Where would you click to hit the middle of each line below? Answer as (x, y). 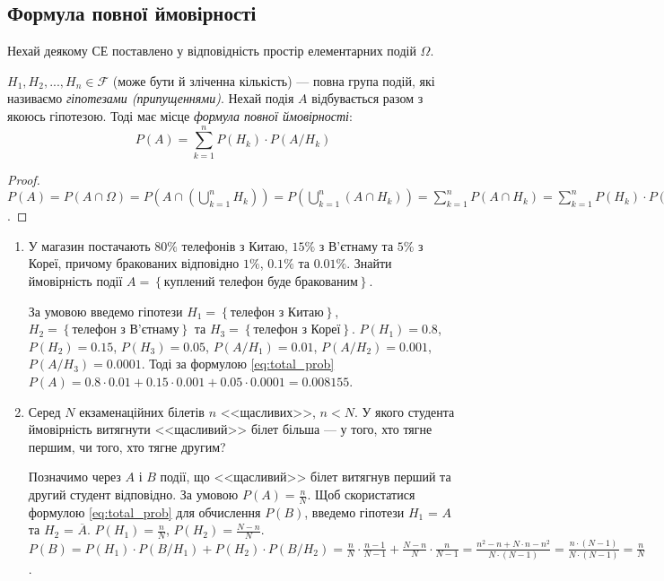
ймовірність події (75, 281)
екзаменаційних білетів (142, 411)
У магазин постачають (89, 245)
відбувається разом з (367, 98)
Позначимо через (74, 477)
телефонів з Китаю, (235, 245)
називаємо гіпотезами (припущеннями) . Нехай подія (151, 98)
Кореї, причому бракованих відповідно (134, 263)
